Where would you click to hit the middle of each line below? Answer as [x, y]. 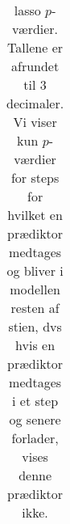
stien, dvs [35, 326]
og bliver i [35, 270]
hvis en [35, 345]
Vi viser [35, 122]
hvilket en [35, 215]
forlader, [35, 438]
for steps [35, 177]
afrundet [35, 66]
